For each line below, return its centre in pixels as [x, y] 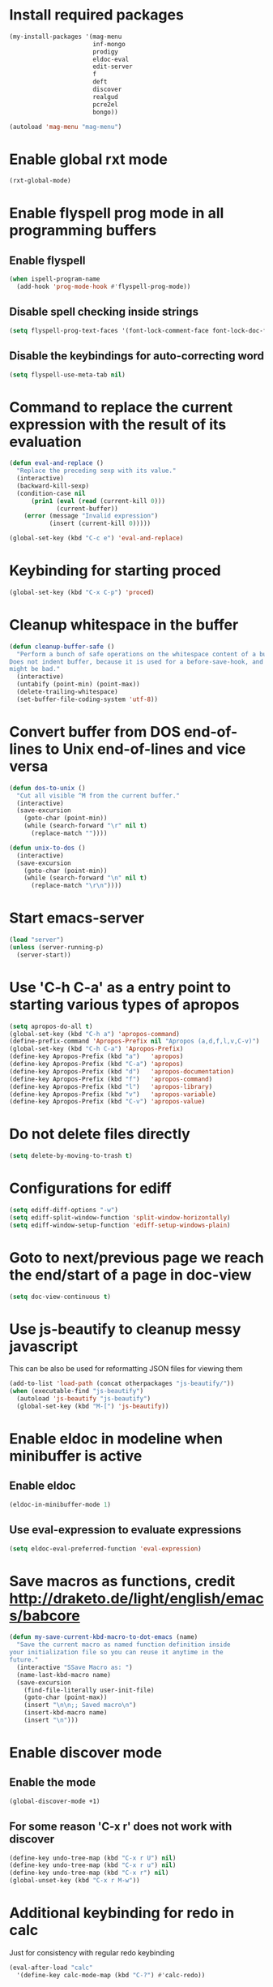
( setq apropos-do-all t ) [51, 1026]
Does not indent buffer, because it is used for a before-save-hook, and [136, 662]
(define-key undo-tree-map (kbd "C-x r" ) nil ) [89, 1873]
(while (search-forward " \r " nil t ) [86, 826]
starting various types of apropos [124, 1004]
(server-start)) [44, 955]
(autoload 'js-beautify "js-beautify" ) [84, 1399]
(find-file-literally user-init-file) [89, 1690]
